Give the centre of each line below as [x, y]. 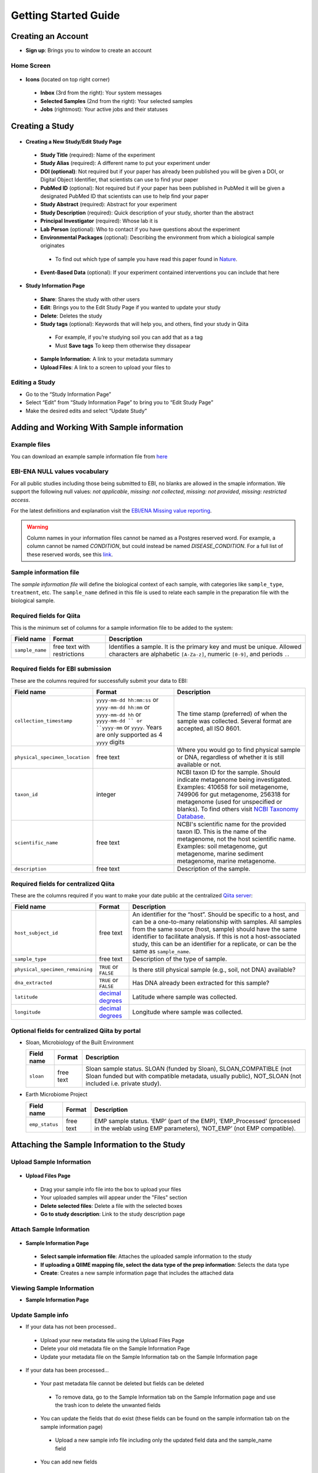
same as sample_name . [161, 952]
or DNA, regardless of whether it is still [231, 757]
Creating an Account [50, 36]
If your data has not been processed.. [71, 1327]
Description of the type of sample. [180, 959]
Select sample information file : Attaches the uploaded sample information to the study [146, 1256]
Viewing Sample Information [52, 1288]
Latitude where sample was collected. [185, 997]
